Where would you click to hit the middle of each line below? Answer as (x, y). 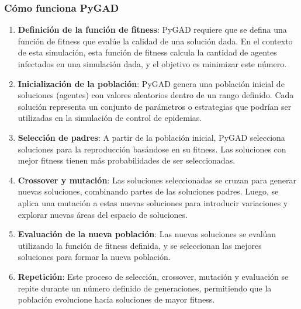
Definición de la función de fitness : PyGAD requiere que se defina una (152, 29)
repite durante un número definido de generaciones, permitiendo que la (145, 288)
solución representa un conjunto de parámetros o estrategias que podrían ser (155, 106)
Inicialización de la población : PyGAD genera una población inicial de (151, 83)
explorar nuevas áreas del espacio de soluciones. (103, 214)
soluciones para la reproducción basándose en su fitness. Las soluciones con (152, 149)
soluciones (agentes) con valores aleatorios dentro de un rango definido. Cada (156, 95)
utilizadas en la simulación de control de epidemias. (110, 118)
